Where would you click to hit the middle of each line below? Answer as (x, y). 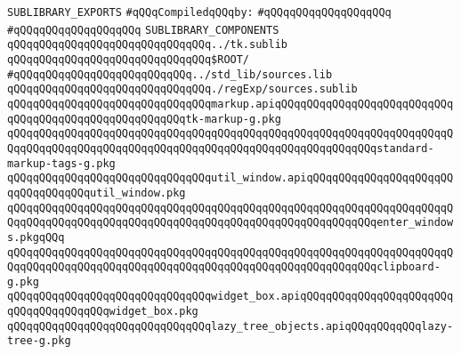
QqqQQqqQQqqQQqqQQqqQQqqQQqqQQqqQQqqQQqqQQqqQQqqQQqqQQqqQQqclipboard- (224, 267)
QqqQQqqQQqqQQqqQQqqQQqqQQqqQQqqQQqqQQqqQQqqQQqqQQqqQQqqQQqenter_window (230, 223)
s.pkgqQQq (36, 237)
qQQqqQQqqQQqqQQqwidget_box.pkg (103, 312)
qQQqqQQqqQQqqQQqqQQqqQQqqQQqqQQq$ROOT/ (129, 59)
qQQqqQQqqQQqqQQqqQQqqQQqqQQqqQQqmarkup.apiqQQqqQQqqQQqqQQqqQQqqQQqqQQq (230, 104)
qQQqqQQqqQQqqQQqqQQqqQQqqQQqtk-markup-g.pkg (144, 119)
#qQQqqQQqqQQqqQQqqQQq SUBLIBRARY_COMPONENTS (143, 30)
